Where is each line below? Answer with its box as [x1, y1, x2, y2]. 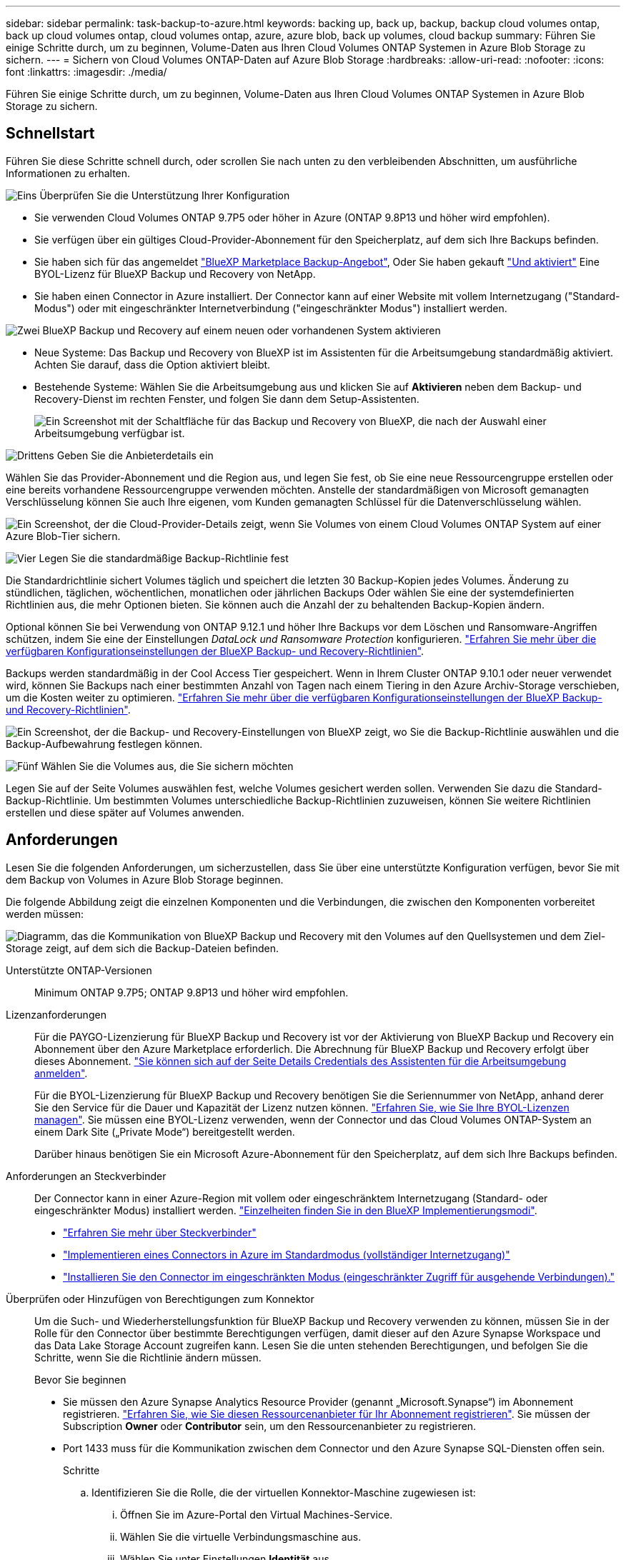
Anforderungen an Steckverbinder [6, 1169, 167, 1182]
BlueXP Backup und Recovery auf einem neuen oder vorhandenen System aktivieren [42, 324, 441, 336]
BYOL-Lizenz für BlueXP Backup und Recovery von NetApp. [34, 267, 316, 280]
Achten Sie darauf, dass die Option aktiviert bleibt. [34, 358, 271, 371]
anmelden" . [34, 1066, 88, 1079]
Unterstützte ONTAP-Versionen [6, 964, 152, 976]
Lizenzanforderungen [6, 1008, 106, 1021]
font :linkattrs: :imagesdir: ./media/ [6, 66, 167, 78]
